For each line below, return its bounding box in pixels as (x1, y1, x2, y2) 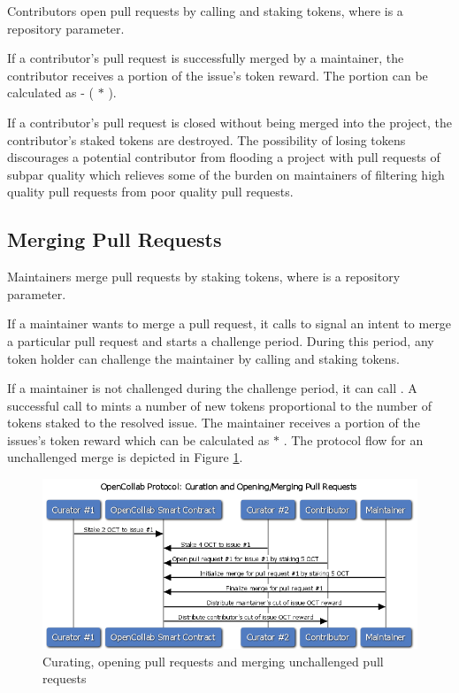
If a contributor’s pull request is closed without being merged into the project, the (7, 112, 452, 131)
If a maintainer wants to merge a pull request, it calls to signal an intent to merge (7, 314, 452, 333)
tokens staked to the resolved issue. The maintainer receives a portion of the (7, 413, 420, 432)
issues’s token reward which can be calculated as (7, 430, 270, 449)
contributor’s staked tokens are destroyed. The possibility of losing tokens (7, 130, 406, 149)
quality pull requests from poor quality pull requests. (7, 182, 294, 201)
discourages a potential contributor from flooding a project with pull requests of (7, 148, 440, 166)
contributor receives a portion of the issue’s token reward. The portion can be (7, 65, 428, 84)
